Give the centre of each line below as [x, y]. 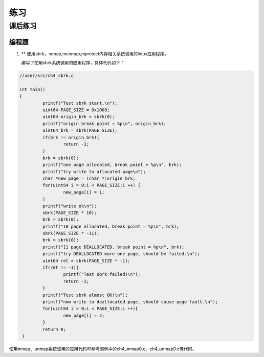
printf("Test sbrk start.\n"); [80, 103]
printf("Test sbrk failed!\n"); [102, 274]
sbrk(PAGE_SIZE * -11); [71, 233]
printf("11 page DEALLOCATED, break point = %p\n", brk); [113, 247]
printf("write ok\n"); [70, 206]
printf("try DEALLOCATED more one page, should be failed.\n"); [121, 254]
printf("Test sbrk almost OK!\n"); [85, 295]
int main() [32, 89]
